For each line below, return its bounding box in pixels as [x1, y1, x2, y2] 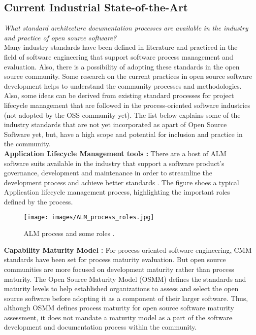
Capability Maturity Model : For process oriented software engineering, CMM [4, 244, 252, 255]
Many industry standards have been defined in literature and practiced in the [4, 42, 238, 52]
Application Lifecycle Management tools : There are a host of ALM [4, 148, 226, 158]
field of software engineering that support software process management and [4, 51, 233, 62]
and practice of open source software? [4, 32, 117, 42]
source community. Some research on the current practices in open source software [4, 71, 252, 81]
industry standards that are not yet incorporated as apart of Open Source [4, 119, 227, 130]
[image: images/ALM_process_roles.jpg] [24, 214, 154, 221]
